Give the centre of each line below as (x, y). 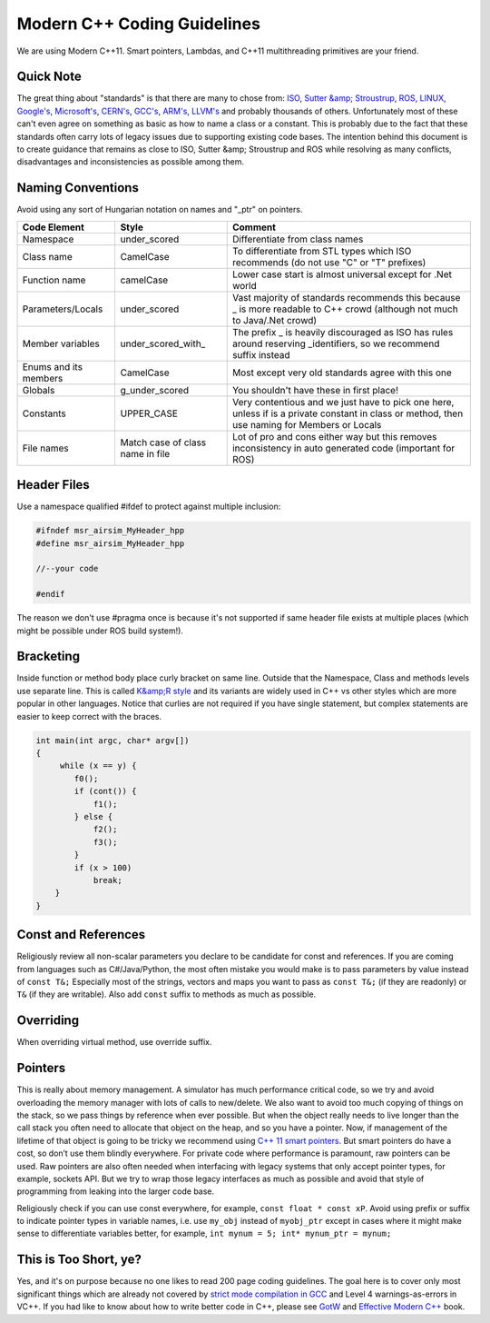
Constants (44, 413)
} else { (93, 816)
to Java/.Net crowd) (274, 320)
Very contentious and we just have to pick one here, (343, 402)
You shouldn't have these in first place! (315, 390)
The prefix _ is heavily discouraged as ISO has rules (343, 332)
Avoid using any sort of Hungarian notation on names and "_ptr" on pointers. (160, 210)
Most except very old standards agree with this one (342, 373)
